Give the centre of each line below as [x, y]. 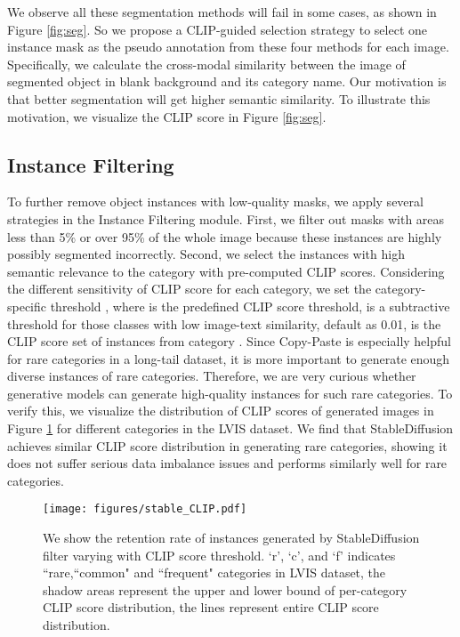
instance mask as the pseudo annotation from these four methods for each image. [228, 47]
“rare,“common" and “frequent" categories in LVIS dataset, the [214, 572]
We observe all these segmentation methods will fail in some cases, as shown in [222, 12]
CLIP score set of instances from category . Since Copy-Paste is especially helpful [229, 341]
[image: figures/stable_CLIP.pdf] [145, 509]
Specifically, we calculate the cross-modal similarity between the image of [206, 64]
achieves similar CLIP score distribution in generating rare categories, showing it [227, 445]
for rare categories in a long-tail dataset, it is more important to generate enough [229, 358]
